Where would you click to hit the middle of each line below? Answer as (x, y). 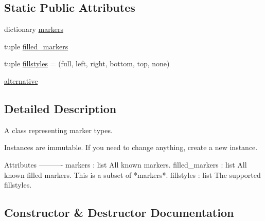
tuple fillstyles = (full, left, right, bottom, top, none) (87, 63)
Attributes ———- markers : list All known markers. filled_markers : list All (126, 164)
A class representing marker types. (58, 130)
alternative (21, 80)
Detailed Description (60, 108)
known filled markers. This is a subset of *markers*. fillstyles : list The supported (132, 174)
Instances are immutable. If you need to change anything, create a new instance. (131, 147)
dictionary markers (34, 29)
